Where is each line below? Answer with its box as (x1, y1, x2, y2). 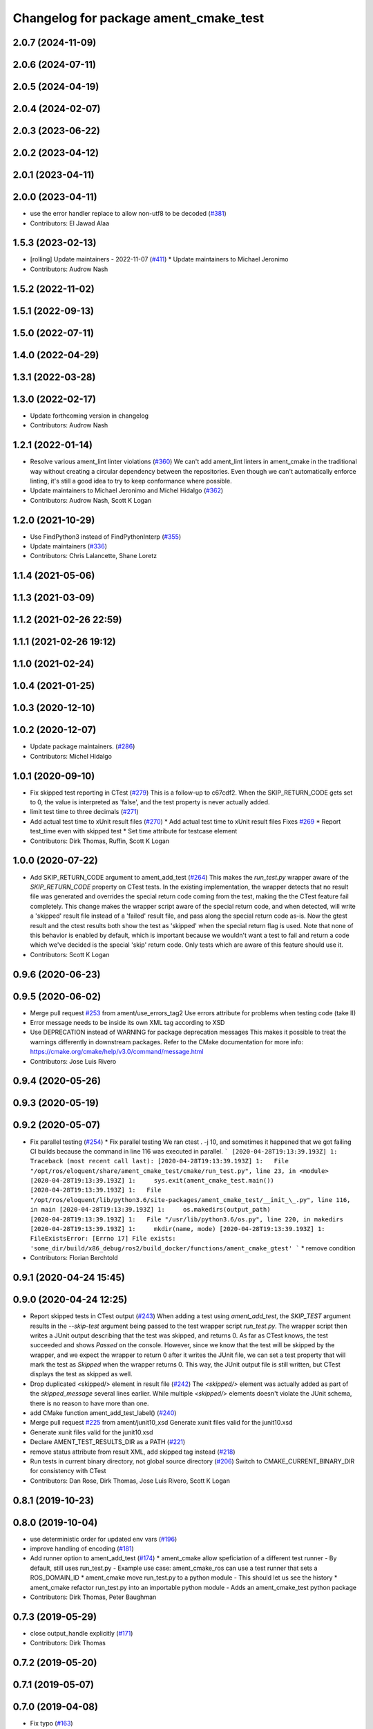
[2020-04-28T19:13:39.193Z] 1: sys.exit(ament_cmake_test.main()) (30, 1176, 274, 1185)
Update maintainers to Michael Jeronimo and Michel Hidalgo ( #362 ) (30, 486, 224, 494)
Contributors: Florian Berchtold (30, 1254, 118, 1262)
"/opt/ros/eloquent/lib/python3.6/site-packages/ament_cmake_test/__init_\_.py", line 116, (30, 1196, 351, 1203)
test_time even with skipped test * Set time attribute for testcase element (30, 827, 238, 835)
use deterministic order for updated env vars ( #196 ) (30, 1535, 178, 1543)
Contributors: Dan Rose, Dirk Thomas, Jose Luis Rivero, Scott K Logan (30, 1477, 231, 1485)
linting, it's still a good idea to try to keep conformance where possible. (30, 477, 232, 485)
